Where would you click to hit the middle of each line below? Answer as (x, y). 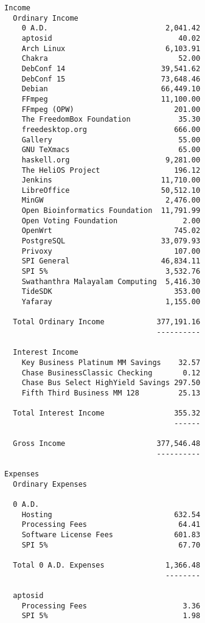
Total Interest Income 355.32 (107, 413)
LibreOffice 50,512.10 (111, 190)
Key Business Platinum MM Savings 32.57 (111, 362)
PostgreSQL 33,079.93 (111, 241)
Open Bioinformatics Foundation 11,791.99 (111, 211)
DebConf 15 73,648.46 (111, 79)
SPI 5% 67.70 (111, 545)
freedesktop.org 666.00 (111, 129)
